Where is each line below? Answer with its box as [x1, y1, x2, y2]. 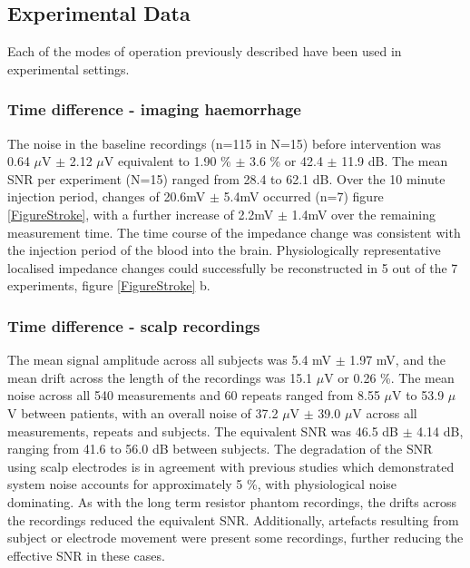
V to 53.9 [392, 386, 445, 405]
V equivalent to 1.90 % [103, 152, 231, 171]
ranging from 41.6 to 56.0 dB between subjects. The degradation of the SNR [7, 439, 433, 458]
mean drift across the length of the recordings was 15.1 [7, 367, 313, 387]
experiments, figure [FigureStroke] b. [7, 276, 211, 295]
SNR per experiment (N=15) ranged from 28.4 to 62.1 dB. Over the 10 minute [7, 169, 446, 188]
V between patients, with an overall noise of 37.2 [7, 403, 279, 422]
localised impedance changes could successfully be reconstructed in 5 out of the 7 [7, 258, 458, 277]
